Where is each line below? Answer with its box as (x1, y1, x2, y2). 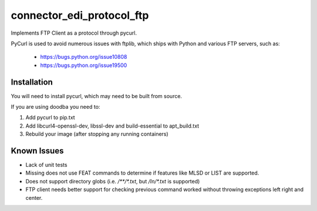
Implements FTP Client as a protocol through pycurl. (11, 29, 137, 36)
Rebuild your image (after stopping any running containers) (25, 130, 168, 138)
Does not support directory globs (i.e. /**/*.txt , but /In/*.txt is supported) (25, 177, 200, 185)
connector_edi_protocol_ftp (11, 9, 149, 22)
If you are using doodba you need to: (11, 103, 100, 110)
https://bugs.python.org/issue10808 (40, 53, 127, 61)
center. (25, 194, 43, 201)
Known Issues (11, 146, 64, 156)
